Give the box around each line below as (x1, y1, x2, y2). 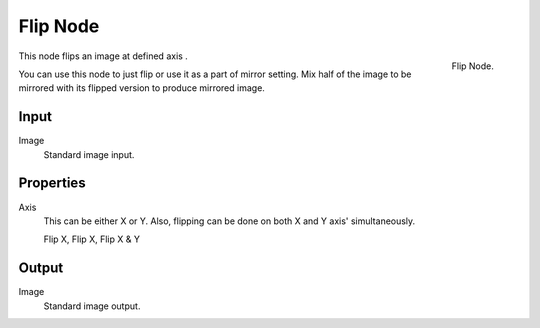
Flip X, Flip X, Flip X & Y (43, 233, 140, 245)
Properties (18, 175, 86, 192)
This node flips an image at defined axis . (18, 50, 189, 62)
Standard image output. (43, 300, 141, 312)
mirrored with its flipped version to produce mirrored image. (18, 82, 265, 94)
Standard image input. (43, 148, 135, 160)
